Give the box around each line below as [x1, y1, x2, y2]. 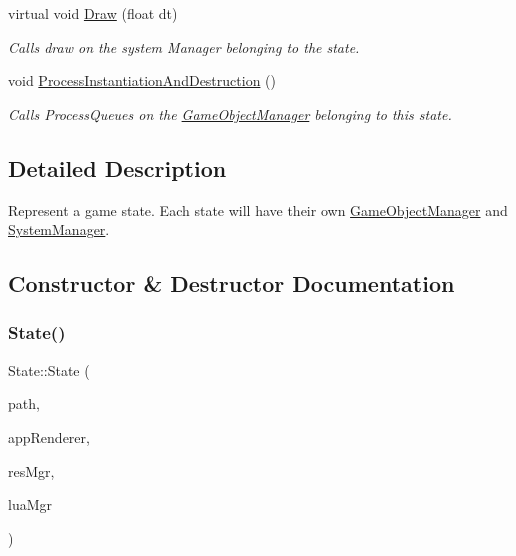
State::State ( [8, 359, 90, 380]
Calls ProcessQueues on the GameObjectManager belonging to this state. [8, 103, 452, 124]
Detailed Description [8, 152, 227, 183]
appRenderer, [8, 426, 90, 447]
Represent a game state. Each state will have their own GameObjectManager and [8, 199, 508, 220]
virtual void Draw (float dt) [8, 3, 178, 23]
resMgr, [8, 460, 55, 481]
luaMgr [8, 494, 53, 515]
